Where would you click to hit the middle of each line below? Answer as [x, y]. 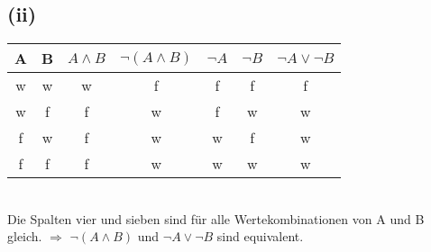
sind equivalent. [260, 236]
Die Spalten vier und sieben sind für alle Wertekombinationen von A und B [216, 218]
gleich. [25, 236]
